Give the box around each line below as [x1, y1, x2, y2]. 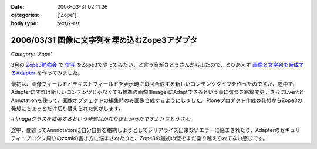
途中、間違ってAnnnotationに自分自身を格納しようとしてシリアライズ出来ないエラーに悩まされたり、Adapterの [11, 126, 280, 133]
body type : [11, 19, 38, 26]
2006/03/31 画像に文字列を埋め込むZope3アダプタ [11, 35, 198, 45]
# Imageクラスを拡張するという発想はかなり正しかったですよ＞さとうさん [11, 116, 190, 123]
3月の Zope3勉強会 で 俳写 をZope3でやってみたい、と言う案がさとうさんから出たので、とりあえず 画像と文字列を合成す [11, 62, 305, 69]
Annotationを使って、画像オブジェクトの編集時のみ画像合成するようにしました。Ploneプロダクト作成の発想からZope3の [11, 97, 303, 104]
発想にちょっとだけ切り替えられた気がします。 [11, 105, 124, 112]
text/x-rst [57, 19, 80, 26]
